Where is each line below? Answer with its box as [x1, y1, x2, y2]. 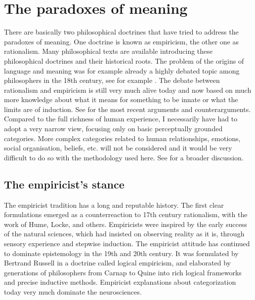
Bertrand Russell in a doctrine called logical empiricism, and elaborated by [4, 258, 231, 268]
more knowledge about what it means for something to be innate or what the [4, 94, 238, 105]
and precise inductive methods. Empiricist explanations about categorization [4, 277, 236, 287]
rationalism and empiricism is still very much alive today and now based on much [4, 84, 252, 95]
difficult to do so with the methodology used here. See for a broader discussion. [4, 152, 244, 162]
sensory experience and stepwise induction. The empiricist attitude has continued [4, 238, 250, 249]
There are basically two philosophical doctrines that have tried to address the [4, 27, 239, 37]
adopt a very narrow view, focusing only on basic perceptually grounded [4, 123, 223, 134]
